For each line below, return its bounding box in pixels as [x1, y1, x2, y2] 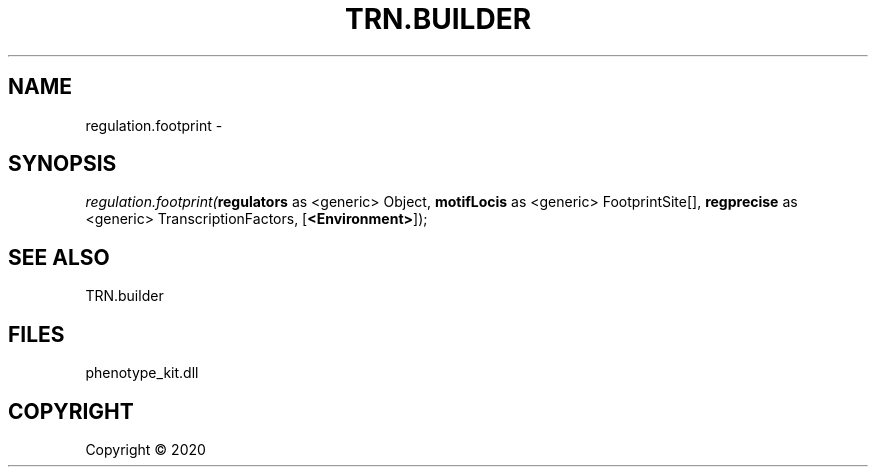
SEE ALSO [8, 244, 110, 270]
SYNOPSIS [8, 151, 117, 177]
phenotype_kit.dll [85, 364, 199, 382]
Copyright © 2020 [85, 440, 206, 458]
